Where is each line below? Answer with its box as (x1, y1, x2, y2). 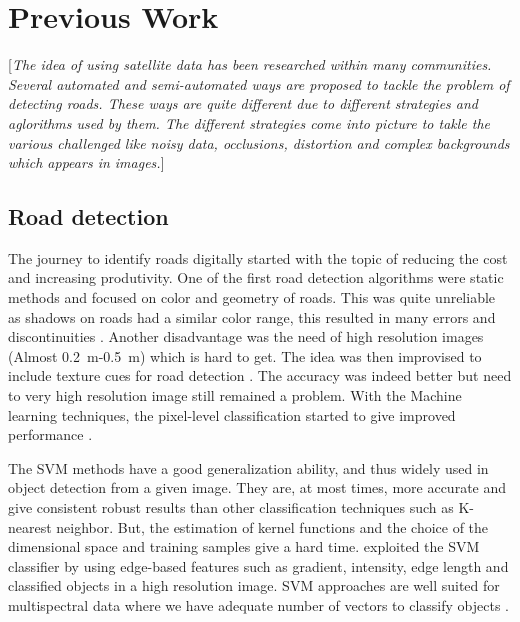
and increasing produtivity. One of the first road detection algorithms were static (8, 267, 504, 288)
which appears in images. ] (8, 152, 165, 173)
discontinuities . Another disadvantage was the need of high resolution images (8, 326, 484, 347)
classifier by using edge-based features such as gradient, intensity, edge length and (8, 555, 509, 576)
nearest (8, 516, 52, 537)
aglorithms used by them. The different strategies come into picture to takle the (8, 112, 491, 133)
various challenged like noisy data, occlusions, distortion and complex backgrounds (8, 132, 510, 153)
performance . (8, 424, 93, 445)
